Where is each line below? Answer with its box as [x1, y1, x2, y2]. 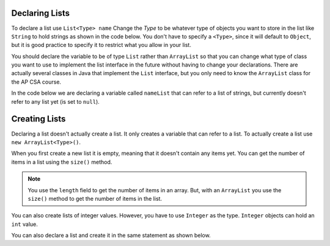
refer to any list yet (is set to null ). [11, 98, 100, 105]
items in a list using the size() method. [11, 158, 112, 165]
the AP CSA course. [11, 78, 61, 85]
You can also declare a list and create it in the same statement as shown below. [11, 232, 211, 239]
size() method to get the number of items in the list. [28, 195, 162, 202]
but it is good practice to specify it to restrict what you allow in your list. [11, 42, 192, 49]
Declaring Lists [11, 8, 70, 18]
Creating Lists [11, 114, 66, 125]
